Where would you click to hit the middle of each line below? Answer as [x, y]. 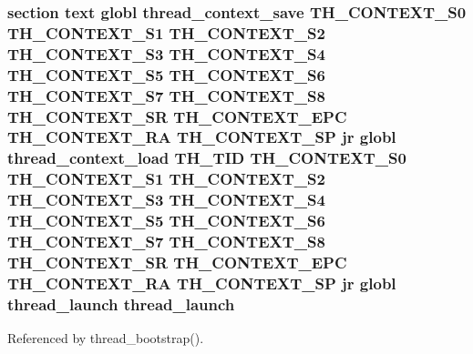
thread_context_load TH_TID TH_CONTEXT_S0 [207, 158]
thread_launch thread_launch [121, 303]
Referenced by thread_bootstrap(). [106, 338]
